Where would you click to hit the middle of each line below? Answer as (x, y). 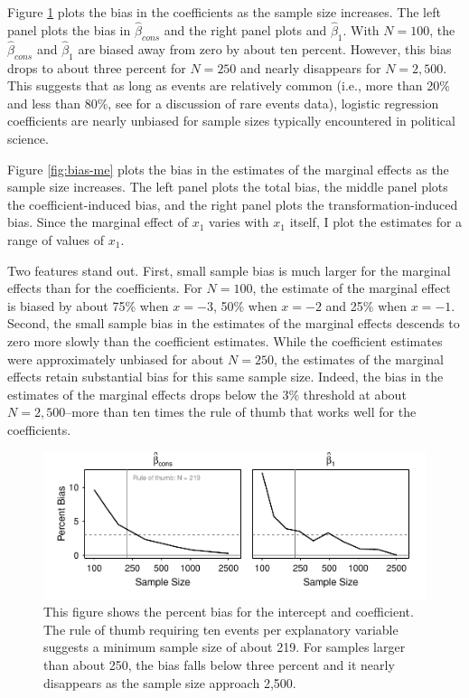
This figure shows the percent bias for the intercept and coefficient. (229, 612)
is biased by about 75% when (88, 305)
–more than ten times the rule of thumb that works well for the (241, 412)
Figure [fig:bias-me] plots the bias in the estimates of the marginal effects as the (228, 169)
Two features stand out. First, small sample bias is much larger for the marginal (229, 270)
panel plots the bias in (69, 29)
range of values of (56, 239)
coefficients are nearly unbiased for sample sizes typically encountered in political (231, 121)
